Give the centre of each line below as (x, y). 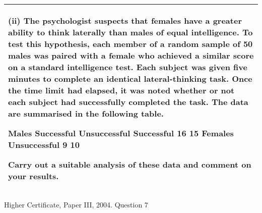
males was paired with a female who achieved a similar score (131, 55)
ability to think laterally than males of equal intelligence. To (130, 32)
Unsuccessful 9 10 (44, 145)
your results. (34, 176)
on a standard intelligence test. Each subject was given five (128, 67)
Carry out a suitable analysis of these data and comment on (130, 164)
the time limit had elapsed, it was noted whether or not (121, 90)
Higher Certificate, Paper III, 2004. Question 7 (76, 204)
